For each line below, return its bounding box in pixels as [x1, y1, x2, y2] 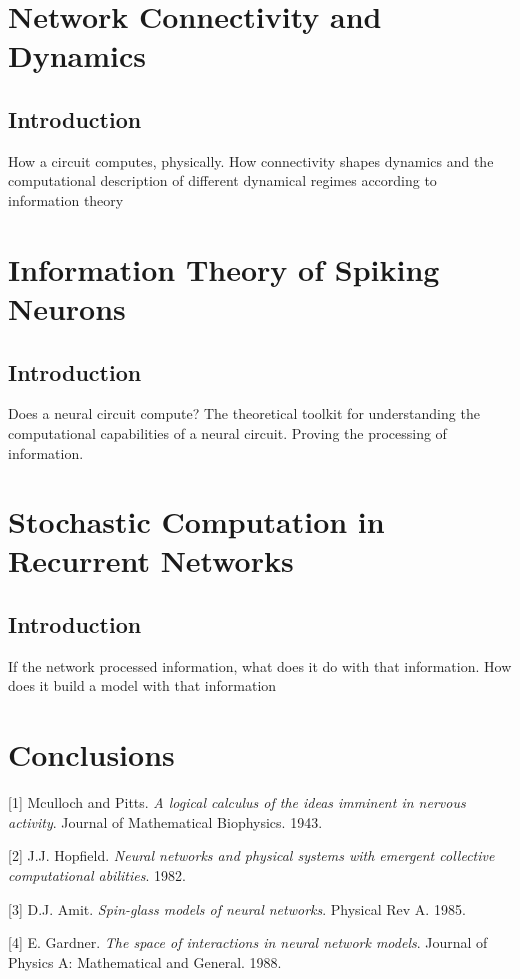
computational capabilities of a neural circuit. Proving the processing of [8, 422, 447, 443]
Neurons [8, 287, 126, 328]
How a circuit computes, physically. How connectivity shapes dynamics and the [8, 150, 494, 171]
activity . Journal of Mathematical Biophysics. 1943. [8, 811, 323, 832]
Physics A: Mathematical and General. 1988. [8, 951, 282, 972]
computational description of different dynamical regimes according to [8, 170, 437, 191]
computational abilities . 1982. [8, 864, 186, 885]
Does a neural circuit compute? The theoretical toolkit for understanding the [8, 403, 480, 424]
